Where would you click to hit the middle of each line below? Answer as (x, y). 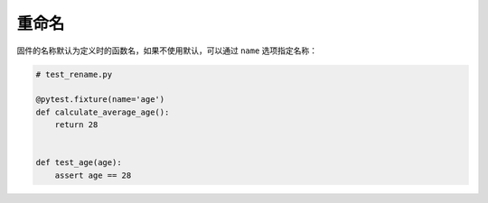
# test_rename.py (74, 74)
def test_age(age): (79, 163)
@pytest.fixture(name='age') (100, 100)
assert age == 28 (93, 175)
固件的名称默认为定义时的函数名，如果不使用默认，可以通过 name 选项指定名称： (167, 51)
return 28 (76, 125)
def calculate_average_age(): (103, 112)
